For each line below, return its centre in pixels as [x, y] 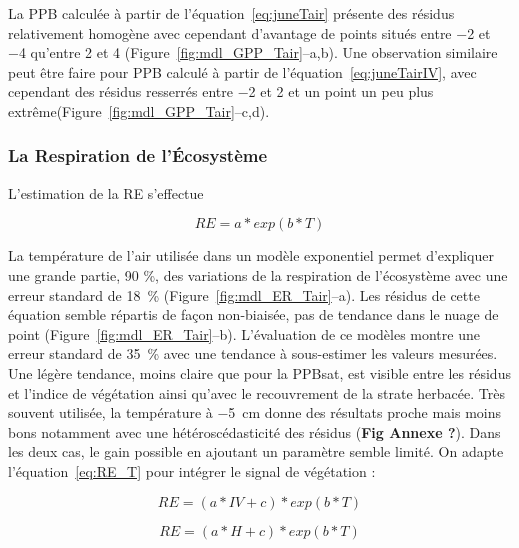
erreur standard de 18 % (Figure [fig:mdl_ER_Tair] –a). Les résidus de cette [244, 294]
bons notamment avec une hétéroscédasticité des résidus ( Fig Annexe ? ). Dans [254, 431]
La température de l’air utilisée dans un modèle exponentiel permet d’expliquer [251, 255]
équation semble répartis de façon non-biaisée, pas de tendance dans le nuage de [253, 314]
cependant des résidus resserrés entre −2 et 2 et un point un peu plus [221, 91]
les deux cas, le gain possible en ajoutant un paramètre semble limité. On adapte [256, 451]
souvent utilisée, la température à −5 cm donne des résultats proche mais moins [254, 412]
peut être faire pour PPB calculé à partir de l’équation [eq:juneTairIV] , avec [242, 71]
